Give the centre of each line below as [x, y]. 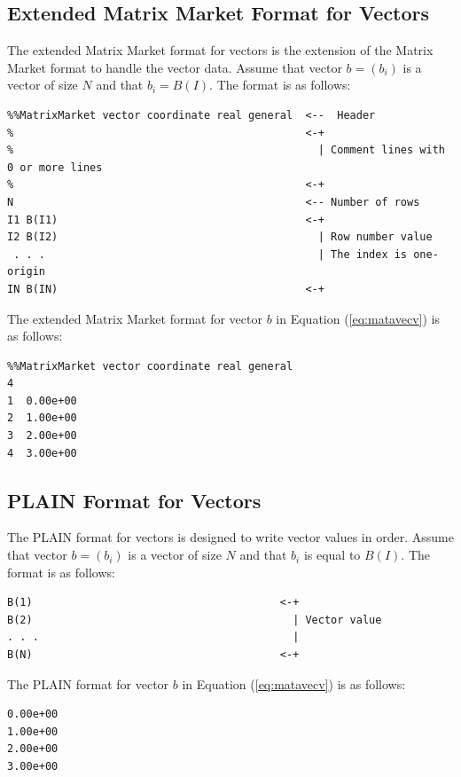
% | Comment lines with [226, 150]
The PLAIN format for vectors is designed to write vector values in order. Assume [230, 537]
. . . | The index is [211, 254]
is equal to [332, 555]
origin [26, 272]
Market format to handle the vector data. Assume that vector [175, 67]
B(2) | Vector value [195, 620]
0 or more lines [55, 167]
